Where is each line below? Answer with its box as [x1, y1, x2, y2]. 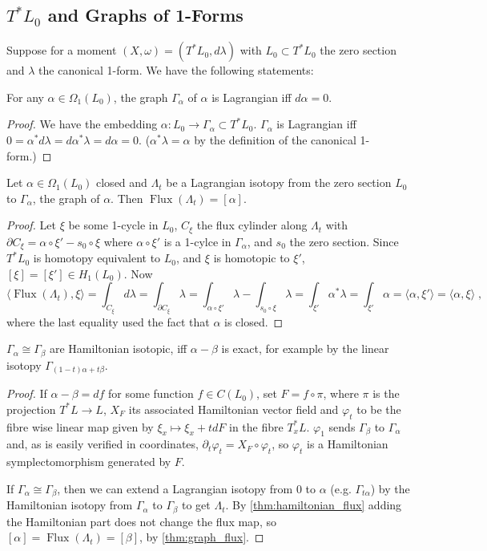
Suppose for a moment [6, 42, 117, 59]
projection [6, 400, 56, 417]
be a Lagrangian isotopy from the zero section [166, 174, 392, 191]
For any [6, 88, 44, 105]
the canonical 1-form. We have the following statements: [38, 62, 314, 79]
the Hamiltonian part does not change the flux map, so [6, 513, 276, 529]
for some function [108, 385, 194, 402]
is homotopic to [213, 249, 290, 266]
